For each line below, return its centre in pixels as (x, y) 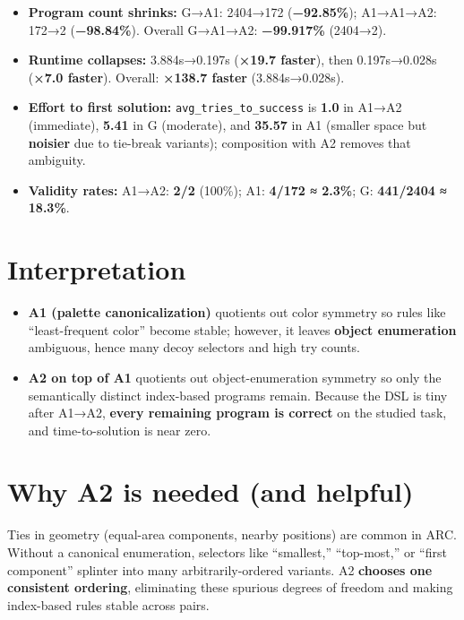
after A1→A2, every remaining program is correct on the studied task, (237, 413)
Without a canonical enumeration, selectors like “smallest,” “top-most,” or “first (227, 552)
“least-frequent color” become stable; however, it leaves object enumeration (242, 329)
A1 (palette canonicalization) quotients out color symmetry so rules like (237, 312)
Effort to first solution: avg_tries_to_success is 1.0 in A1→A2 (215, 107)
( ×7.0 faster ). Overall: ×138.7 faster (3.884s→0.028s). (186, 77)
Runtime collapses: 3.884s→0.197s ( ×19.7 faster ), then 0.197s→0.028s (232, 60)
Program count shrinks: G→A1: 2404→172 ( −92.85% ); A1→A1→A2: (232, 12)
